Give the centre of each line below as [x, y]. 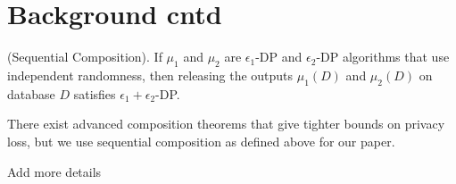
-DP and [279, 57]
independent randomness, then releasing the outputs [150, 75]
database [31, 93]
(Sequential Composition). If [85, 57]
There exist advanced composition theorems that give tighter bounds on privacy [226, 124]
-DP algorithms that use [383, 57]
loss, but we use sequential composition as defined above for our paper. [201, 141]
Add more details [54, 171]
